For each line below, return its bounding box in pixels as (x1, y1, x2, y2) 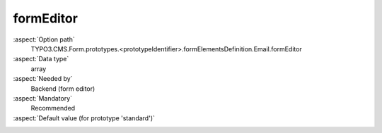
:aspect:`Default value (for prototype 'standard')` (13, 113, 156, 122)
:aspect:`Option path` (13, 35, 75, 44)
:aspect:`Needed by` (13, 75, 73, 83)
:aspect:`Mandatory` (13, 94, 73, 102)
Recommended (30, 104, 76, 113)
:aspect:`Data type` (13, 55, 69, 63)
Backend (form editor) (30, 84, 95, 93)
